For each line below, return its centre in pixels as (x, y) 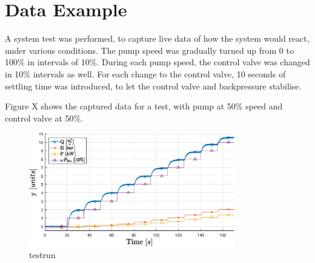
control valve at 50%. (44, 118)
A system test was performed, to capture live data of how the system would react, (157, 38)
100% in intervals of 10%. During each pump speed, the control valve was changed (157, 62)
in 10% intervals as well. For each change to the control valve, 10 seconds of (145, 73)
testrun (42, 254)
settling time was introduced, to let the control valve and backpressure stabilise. (153, 86)
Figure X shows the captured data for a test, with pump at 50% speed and (144, 106)
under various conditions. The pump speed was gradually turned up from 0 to (149, 50)
